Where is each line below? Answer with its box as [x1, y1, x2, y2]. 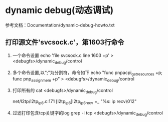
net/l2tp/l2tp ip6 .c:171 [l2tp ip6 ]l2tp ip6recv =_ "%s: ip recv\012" [12, 98, 137, 105]
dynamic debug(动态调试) [5, 4, 114, 16]
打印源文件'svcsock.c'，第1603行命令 [5, 38, 124, 46]
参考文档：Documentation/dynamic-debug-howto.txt [5, 22, 115, 28]
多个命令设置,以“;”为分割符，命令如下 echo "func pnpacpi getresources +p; [12, 69, 163, 76]
